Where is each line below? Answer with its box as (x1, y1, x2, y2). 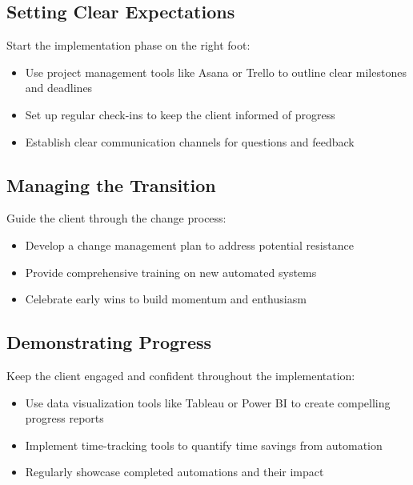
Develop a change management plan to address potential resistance (25, 236, 354, 253)
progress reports (25, 410, 104, 427)
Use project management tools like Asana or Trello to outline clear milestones (25, 63, 407, 80)
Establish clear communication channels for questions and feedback (25, 133, 355, 150)
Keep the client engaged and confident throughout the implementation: (6, 367, 355, 383)
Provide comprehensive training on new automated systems (25, 263, 317, 280)
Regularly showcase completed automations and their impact (25, 463, 324, 480)
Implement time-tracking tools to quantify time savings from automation (25, 436, 383, 453)
